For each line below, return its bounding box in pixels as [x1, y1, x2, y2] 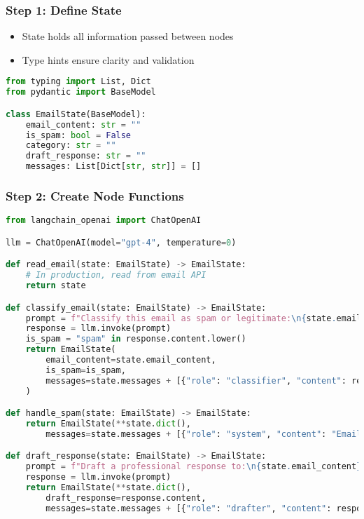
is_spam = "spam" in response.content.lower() [25, 334, 246, 344]
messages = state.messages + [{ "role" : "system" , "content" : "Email [45, 429, 362, 439]
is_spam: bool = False [25, 130, 132, 140]
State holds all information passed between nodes [22, 29, 234, 43]
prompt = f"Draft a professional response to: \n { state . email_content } [25, 461, 362, 472]
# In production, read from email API [25, 270, 206, 281]
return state [25, 281, 86, 291]
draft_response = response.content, [45, 492, 206, 503]
